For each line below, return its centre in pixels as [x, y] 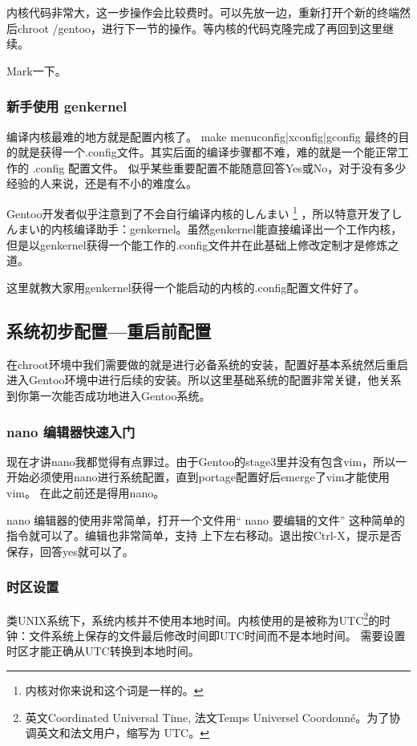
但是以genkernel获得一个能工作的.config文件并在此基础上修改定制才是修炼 [197, 244]
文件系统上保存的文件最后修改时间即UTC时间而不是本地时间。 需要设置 [217, 635]
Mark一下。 [36, 70]
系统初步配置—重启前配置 [109, 330]
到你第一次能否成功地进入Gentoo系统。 [109, 395]
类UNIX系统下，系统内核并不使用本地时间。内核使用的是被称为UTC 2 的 [193, 618]
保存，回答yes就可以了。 [70, 551]
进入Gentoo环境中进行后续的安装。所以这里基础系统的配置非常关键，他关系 [204, 380]
